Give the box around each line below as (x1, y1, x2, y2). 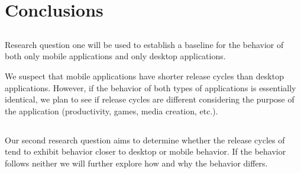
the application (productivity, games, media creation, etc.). (5, 104, 218, 117)
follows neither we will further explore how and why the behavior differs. (5, 156, 268, 169)
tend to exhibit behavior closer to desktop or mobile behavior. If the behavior (5, 145, 286, 158)
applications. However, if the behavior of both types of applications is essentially (5, 81, 296, 94)
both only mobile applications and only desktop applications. (5, 50, 226, 62)
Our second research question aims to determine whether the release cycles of (5, 133, 285, 146)
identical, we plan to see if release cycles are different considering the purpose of (5, 93, 294, 105)
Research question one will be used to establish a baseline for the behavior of (5, 38, 284, 50)
